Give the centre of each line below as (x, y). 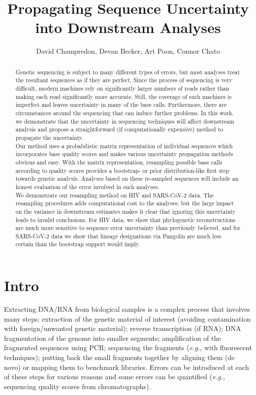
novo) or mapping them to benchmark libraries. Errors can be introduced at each (127, 367)
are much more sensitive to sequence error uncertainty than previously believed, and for (128, 228)
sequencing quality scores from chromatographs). (78, 386)
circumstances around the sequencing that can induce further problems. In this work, (125, 113)
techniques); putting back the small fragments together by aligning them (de (119, 357)
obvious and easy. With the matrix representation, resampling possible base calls (119, 162)
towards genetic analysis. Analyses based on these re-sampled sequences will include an (127, 179)
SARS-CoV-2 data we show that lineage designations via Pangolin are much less (118, 236)
